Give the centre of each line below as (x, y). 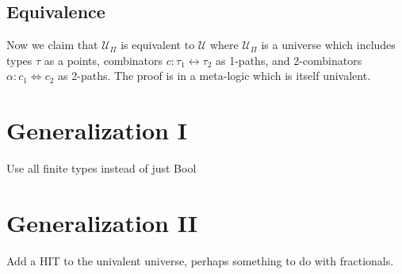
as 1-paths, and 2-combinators (289, 60)
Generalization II (102, 222)
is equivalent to (158, 45)
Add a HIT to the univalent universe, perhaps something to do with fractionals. (200, 260)
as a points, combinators (103, 60)
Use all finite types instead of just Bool (101, 168)
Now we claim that (52, 45)
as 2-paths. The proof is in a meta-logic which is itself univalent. (214, 76)
